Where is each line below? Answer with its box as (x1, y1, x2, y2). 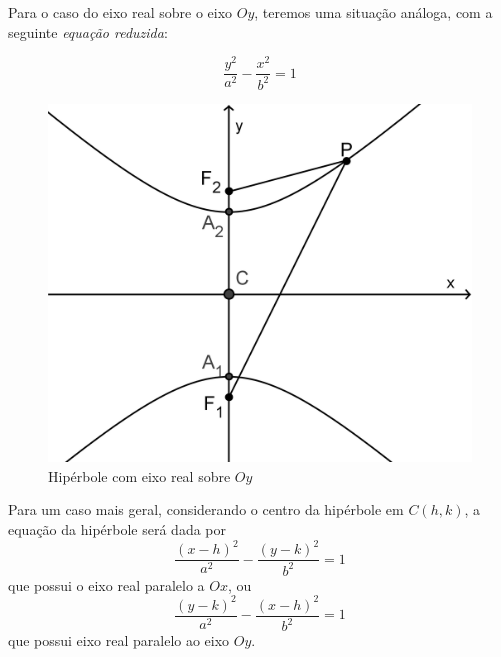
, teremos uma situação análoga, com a (254, 2, 493, 22)
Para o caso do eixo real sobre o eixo (8, 2, 233, 22)
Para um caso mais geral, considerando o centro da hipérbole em (8, 499, 404, 520)
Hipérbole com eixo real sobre (48, 465, 231, 486)
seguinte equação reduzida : (8, 21, 168, 42)
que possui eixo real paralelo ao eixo (8, 630, 230, 651)
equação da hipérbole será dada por (8, 519, 226, 540)
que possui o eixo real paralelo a (8, 574, 205, 595)
